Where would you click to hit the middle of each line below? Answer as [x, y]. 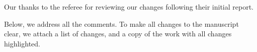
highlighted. [22, 43]
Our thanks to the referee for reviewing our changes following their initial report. [129, 7]
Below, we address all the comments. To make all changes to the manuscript [121, 23]
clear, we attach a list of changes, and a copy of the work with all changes [118, 34]
